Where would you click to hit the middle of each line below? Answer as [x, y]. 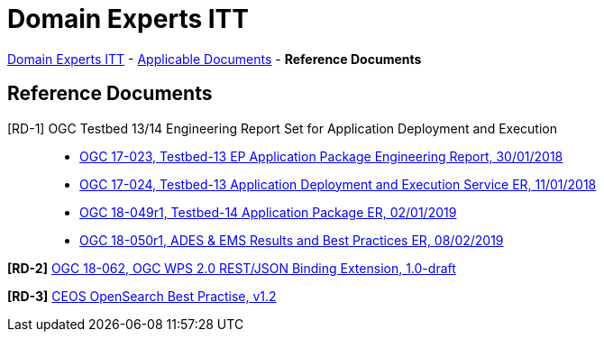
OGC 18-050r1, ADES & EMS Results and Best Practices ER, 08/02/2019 [292, 240]
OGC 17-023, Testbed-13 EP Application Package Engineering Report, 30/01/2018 [321, 156]
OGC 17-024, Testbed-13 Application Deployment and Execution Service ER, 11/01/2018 [338, 184]
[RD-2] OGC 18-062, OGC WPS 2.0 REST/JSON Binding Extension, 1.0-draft [232, 268]
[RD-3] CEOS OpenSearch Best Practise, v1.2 [142, 296]
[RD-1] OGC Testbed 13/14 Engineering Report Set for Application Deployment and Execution [282, 128]
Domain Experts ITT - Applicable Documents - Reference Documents [215, 59]
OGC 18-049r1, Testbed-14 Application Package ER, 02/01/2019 [268, 212]
